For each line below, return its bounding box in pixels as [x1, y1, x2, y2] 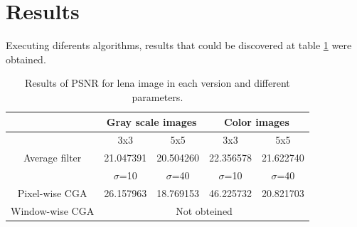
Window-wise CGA [11, 203, 95, 218]
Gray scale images [106, 114, 197, 129]
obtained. [6, 51, 46, 66]
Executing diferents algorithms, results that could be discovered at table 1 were [6, 38, 352, 53]
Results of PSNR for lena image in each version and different [25, 75, 290, 90]
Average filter [23, 150, 82, 165]
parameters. [132, 89, 183, 104]
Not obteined [176, 203, 233, 218]
